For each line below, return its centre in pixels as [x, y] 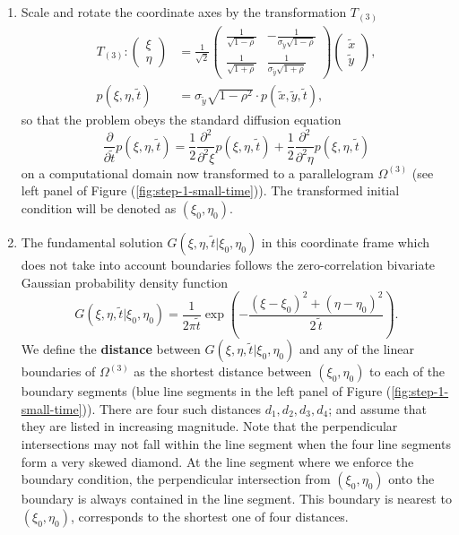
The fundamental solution [92, 242]
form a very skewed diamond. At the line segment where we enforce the [217, 461]
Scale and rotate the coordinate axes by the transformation [184, 12]
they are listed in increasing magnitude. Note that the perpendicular [209, 426]
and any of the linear [356, 349]
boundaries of [58, 371]
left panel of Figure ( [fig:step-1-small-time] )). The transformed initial [210, 190]
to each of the [407, 371]
